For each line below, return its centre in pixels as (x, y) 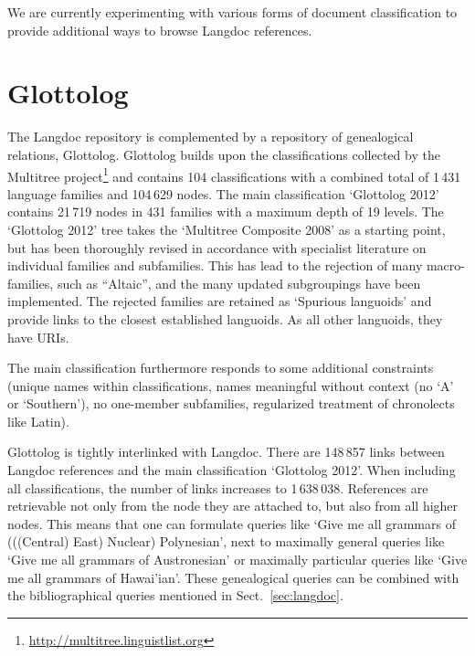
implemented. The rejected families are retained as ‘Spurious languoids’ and (220, 301)
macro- (445, 265)
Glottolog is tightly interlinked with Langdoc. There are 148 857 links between (226, 452)
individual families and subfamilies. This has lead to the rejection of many (215, 265)
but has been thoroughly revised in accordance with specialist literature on (217, 247)
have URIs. (38, 337)
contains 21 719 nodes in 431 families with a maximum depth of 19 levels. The (226, 212)
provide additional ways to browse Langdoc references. (160, 30)
